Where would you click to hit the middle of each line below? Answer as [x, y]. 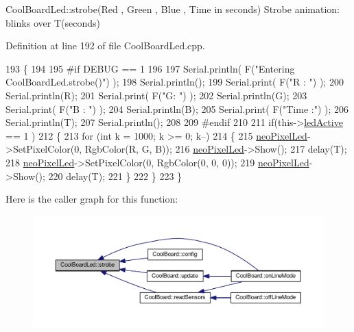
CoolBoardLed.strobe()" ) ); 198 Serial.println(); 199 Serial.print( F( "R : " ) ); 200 [175, 82]
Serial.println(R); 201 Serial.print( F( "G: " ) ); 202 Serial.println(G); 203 [156, 95]
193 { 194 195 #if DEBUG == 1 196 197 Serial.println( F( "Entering [150, 68]
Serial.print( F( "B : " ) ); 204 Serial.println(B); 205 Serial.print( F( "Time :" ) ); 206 [177, 108]
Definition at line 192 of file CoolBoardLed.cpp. [105, 46]
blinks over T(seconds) [53, 22]
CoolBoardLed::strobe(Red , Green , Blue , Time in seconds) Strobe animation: [173, 9]
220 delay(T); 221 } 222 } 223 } [115, 176]
